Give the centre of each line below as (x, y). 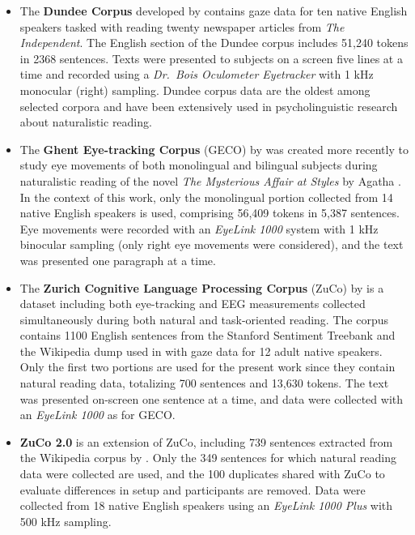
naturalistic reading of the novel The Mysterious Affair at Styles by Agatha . (210, 180)
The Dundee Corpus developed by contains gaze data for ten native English (214, 11)
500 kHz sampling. (66, 521)
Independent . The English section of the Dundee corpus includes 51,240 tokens (214, 43)
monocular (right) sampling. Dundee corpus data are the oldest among (195, 90)
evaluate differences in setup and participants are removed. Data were (193, 489)
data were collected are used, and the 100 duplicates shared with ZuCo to (202, 474)
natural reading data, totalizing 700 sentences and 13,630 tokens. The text (204, 383)
